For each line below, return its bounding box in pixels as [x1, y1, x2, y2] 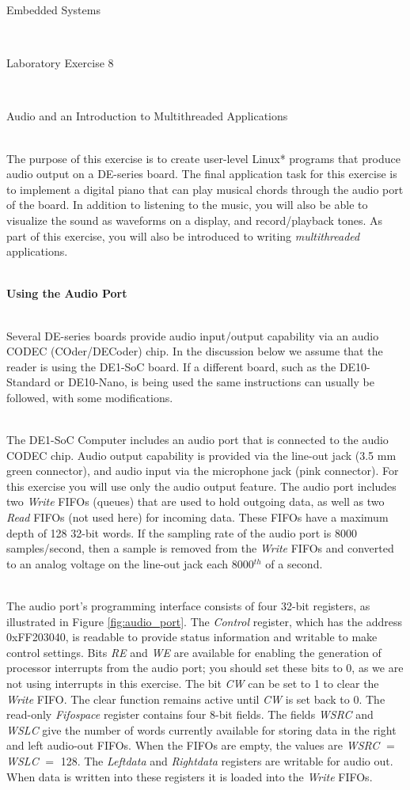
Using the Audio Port [6, 285, 127, 302]
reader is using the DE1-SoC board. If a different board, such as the [6, 358, 336, 374]
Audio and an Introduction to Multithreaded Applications [6, 108, 288, 124]
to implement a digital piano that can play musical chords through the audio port [6, 180, 404, 197]
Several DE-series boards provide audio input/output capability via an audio [6, 327, 379, 344]
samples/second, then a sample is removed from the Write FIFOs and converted [6, 540, 394, 556]
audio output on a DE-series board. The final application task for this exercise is [6, 165, 397, 182]
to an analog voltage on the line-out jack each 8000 [6, 555, 254, 572]
